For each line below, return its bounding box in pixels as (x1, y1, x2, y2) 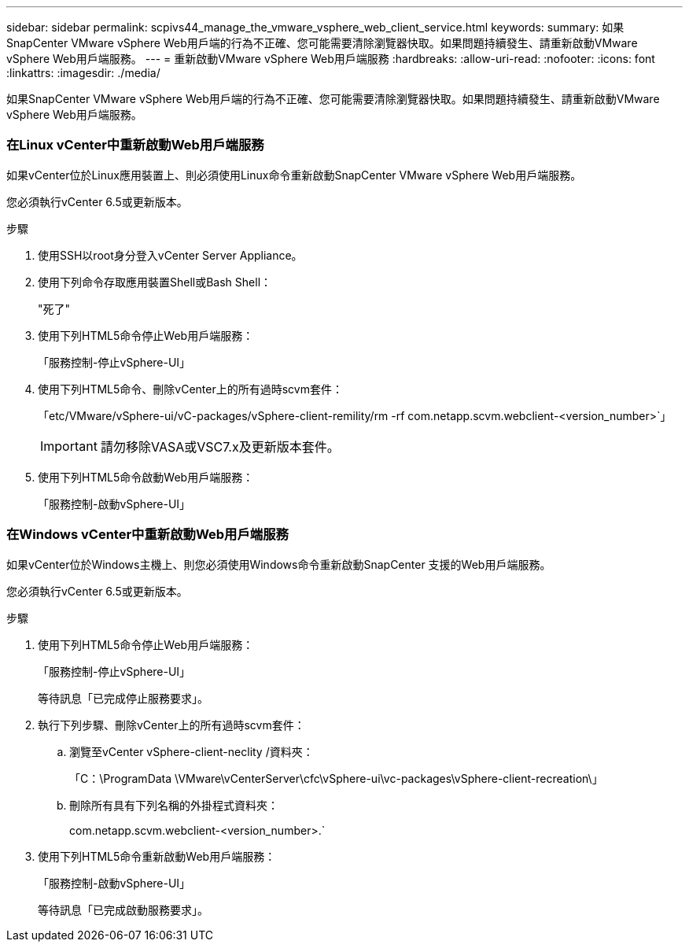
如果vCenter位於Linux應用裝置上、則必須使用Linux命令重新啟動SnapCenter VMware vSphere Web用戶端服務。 (6, 168, 582, 182)
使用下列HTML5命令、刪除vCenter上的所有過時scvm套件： (38, 382, 343, 396)
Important (40, 437, 98, 454)
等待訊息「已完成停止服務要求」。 (38, 691, 208, 705)
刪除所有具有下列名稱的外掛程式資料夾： (69, 798, 278, 812)
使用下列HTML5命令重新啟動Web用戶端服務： (38, 849, 276, 863)
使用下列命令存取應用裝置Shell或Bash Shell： (38, 275, 272, 289)
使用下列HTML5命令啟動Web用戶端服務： (38, 470, 254, 484)
